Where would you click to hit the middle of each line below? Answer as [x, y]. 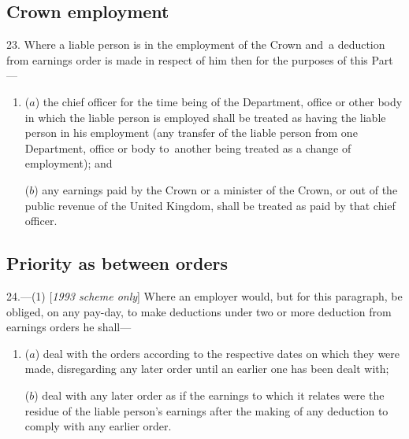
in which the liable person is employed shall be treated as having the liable [205, 117]
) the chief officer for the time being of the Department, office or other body [219, 101]
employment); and [69, 163]
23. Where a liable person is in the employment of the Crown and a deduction [196, 44]
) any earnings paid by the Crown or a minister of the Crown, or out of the [216, 189]
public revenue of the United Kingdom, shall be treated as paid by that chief [210, 205]
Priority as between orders [117, 263]
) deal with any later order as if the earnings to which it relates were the [209, 395]
